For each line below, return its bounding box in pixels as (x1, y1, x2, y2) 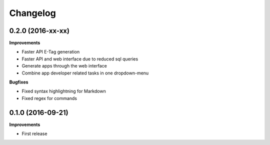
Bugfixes (9, 79, 28, 85)
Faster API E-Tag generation (21, 49, 80, 55)
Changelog (9, 7, 56, 18)
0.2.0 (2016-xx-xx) (9, 26, 70, 35)
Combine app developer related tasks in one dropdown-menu (21, 70, 149, 76)
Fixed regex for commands (21, 95, 77, 101)
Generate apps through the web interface (21, 63, 107, 69)
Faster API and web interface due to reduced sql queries (21, 55, 138, 62)
